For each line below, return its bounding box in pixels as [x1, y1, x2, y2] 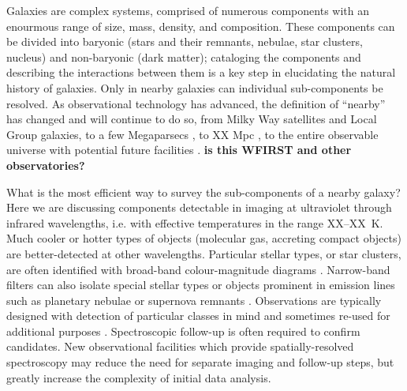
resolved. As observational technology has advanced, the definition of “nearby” [6, 95, 386, 111]
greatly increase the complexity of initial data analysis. [6, 369, 271, 385]
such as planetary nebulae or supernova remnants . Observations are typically [6, 291, 382, 308]
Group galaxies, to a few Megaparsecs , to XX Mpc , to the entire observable [6, 126, 379, 142]
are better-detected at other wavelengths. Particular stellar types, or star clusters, [6, 245, 401, 261]
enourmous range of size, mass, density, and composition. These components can [6, 17, 395, 34]
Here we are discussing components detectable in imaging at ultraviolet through [6, 199, 392, 216]
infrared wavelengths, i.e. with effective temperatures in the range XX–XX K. [6, 214, 383, 231]
